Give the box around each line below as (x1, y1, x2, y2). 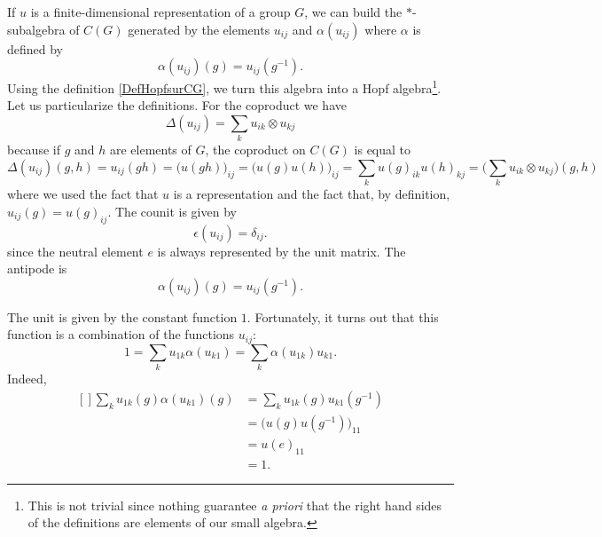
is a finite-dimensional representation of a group (30, 3, 291, 20)
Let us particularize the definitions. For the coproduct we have (7, 96, 347, 115)
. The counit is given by (107, 201, 237, 220)
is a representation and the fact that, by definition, (173, 185, 450, 203)
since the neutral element (7, 241, 144, 260)
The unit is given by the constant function (7, 307, 238, 326)
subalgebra (7, 20, 66, 38)
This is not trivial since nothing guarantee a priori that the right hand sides (27, 495, 442, 514)
